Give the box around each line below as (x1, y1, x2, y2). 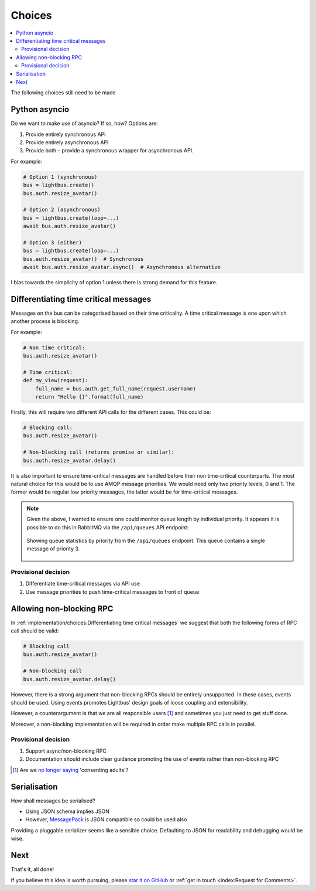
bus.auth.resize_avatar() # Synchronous (23, 256, 144, 262)
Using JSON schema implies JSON (25, 808, 109, 815)
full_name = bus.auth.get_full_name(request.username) (35, 385, 196, 392)
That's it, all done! (11, 866, 54, 873)
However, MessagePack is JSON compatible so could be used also (25, 816, 187, 823)
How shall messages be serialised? (11, 797, 96, 804)
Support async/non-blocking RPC (25, 747, 107, 754)
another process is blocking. (11, 318, 80, 325)
